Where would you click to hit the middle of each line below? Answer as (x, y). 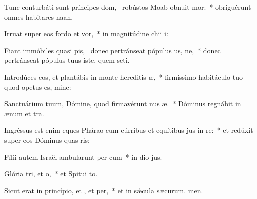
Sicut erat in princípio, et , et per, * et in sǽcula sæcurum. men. (104, 190)
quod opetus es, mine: (38, 86)
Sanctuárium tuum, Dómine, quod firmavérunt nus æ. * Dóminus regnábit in (123, 104)
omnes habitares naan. (39, 16)
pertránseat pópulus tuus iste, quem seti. (67, 60)
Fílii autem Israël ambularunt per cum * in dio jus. (83, 157)
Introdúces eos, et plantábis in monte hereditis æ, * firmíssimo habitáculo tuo (123, 76)
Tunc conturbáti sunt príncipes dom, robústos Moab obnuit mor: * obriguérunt (128, 7)
